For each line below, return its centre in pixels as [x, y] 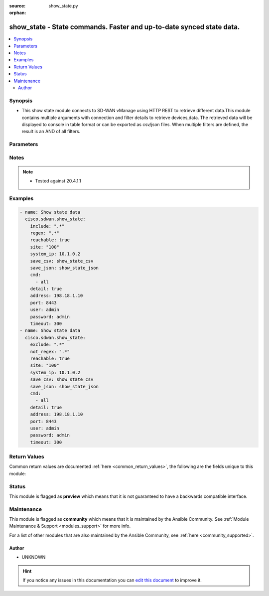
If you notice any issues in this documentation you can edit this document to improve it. [112, 580]
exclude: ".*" [47, 345]
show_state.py [63, 6]
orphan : [18, 13]
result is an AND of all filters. [51, 132]
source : [17, 6]
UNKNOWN [34, 557]
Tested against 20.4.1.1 [58, 181]
